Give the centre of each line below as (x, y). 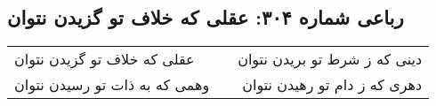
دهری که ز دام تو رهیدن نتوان (332, 85)
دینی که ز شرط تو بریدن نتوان (330, 59)
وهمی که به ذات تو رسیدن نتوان (112, 85)
